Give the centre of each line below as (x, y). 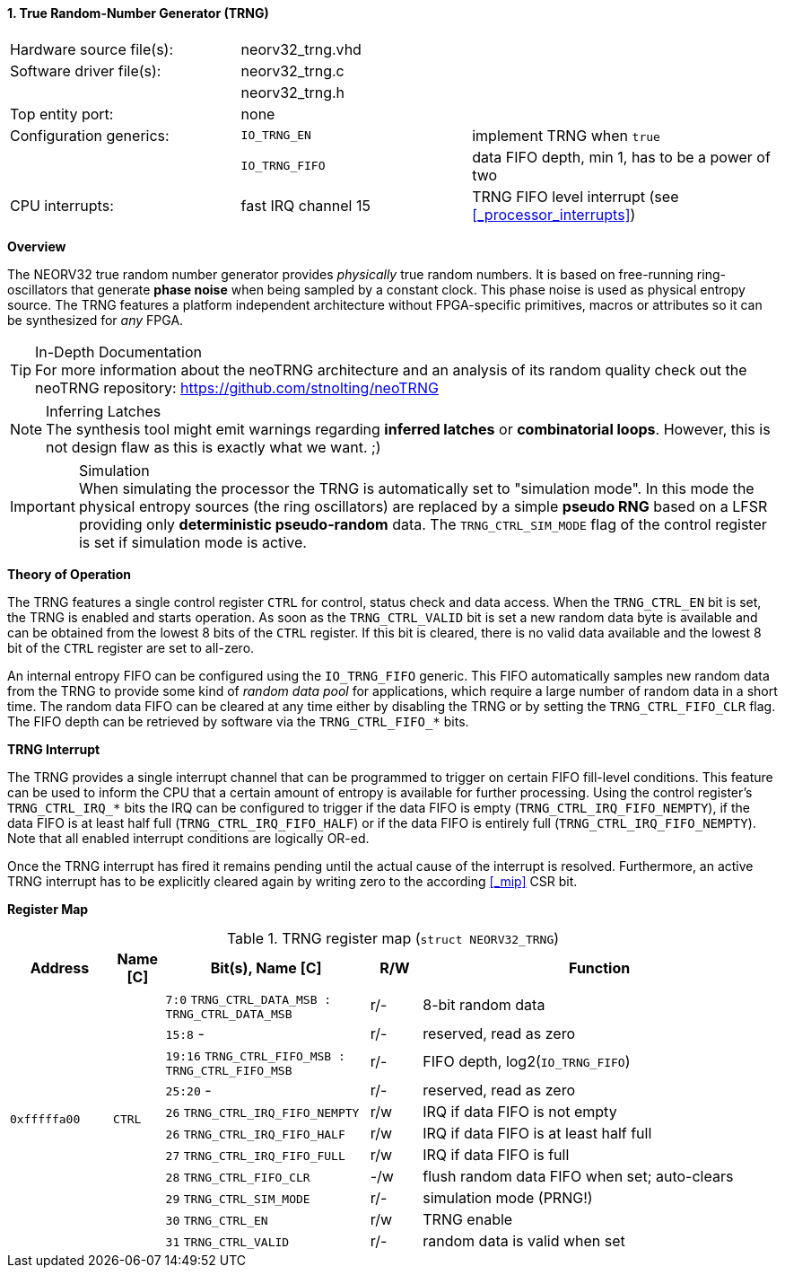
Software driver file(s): (86, 70)
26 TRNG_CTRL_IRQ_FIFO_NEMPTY (262, 1112)
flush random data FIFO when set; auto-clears (578, 1176)
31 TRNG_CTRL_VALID (227, 1242)
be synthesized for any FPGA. (96, 320)
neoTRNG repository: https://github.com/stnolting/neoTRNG (237, 387)
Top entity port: (62, 114)
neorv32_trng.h (293, 92)
